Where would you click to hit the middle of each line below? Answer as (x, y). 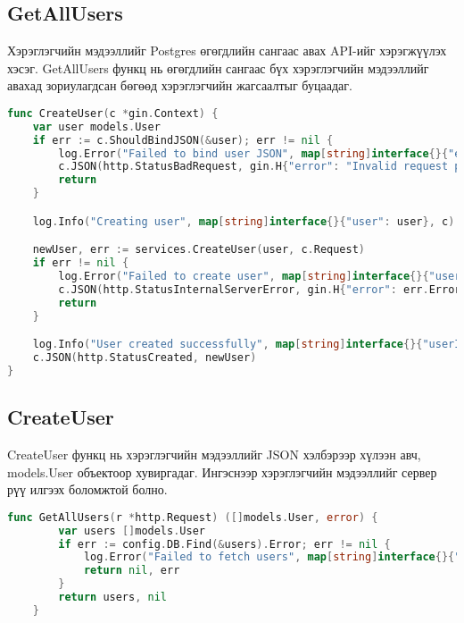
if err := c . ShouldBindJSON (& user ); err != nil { (183, 140)
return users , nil (113, 598)
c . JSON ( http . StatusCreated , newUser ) (145, 358)
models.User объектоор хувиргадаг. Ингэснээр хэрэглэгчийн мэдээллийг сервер (222, 471)
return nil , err (132, 571)
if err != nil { (81, 263)
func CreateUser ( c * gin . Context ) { (113, 113)
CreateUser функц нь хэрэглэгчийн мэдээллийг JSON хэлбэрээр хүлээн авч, (214, 455)
